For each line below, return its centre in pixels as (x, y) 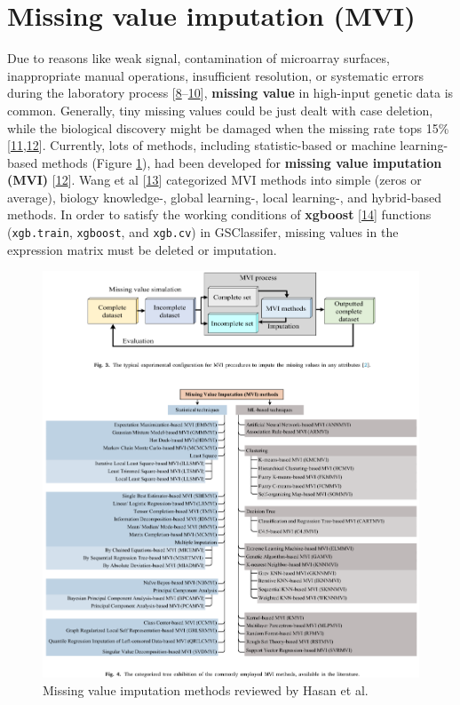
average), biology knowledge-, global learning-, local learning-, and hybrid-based (225, 197)
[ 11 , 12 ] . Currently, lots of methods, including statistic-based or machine (202, 145)
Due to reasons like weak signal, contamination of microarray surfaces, (198, 58)
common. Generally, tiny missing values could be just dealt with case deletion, (220, 110)
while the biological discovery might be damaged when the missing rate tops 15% (228, 127)
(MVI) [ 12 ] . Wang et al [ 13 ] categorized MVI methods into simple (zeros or (214, 180)
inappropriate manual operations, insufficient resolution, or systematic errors (216, 75)
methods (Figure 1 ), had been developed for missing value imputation (242, 162)
